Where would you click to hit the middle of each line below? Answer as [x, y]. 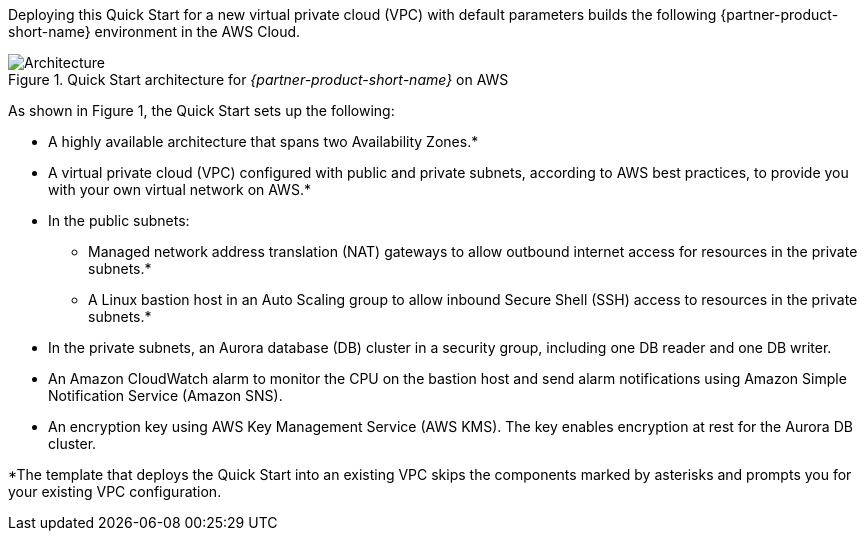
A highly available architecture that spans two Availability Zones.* [263, 141]
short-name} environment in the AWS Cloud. [154, 31]
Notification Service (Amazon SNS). [165, 395]
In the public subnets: [119, 220]
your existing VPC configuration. [115, 491]
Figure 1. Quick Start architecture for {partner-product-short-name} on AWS [258, 79]
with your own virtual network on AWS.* [179, 189]
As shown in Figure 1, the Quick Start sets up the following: [201, 110]
